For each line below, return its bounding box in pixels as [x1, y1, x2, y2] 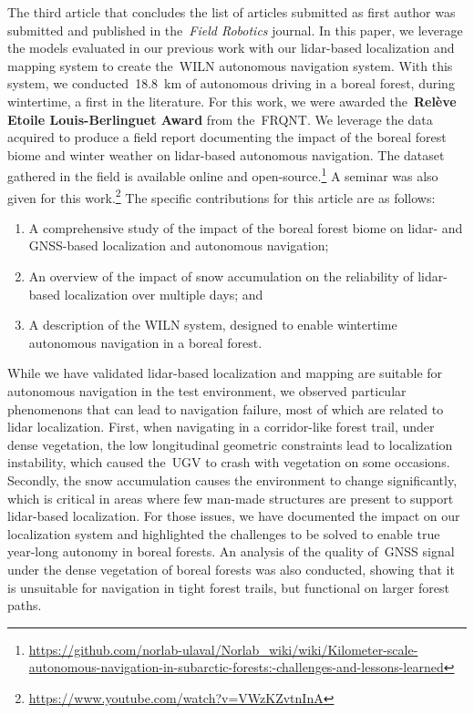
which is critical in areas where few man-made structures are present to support [7, 488, 454, 507]
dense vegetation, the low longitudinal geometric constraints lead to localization [7, 434, 453, 454]
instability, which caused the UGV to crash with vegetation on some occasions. [7, 453, 450, 472]
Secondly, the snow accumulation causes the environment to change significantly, [7, 470, 458, 489]
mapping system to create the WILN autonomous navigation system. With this [7, 56, 453, 75]
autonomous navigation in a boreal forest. [28, 332, 263, 352]
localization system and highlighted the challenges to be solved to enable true [7, 524, 440, 543]
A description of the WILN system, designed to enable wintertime [28, 315, 397, 334]
